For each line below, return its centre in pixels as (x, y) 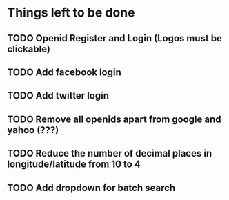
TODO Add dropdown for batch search (91, 188)
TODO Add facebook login (64, 72)
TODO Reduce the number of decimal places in (110, 153)
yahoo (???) (33, 130)
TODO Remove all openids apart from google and (114, 119)
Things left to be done (71, 13)
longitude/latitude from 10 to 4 (74, 164)
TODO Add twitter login (58, 96)
